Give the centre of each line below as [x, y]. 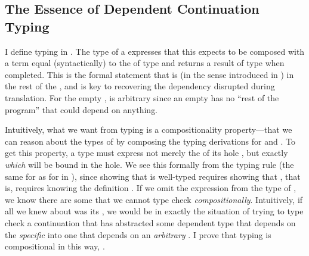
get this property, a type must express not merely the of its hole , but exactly [146, 153]
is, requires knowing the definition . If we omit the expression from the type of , [151, 188]
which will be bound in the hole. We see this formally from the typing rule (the [149, 164]
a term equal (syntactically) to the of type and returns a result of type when [145, 63]
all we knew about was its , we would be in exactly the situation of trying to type [154, 211]
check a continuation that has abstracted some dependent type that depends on [150, 222]
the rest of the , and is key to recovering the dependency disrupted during [140, 86]
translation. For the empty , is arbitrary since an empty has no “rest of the [142, 97]
